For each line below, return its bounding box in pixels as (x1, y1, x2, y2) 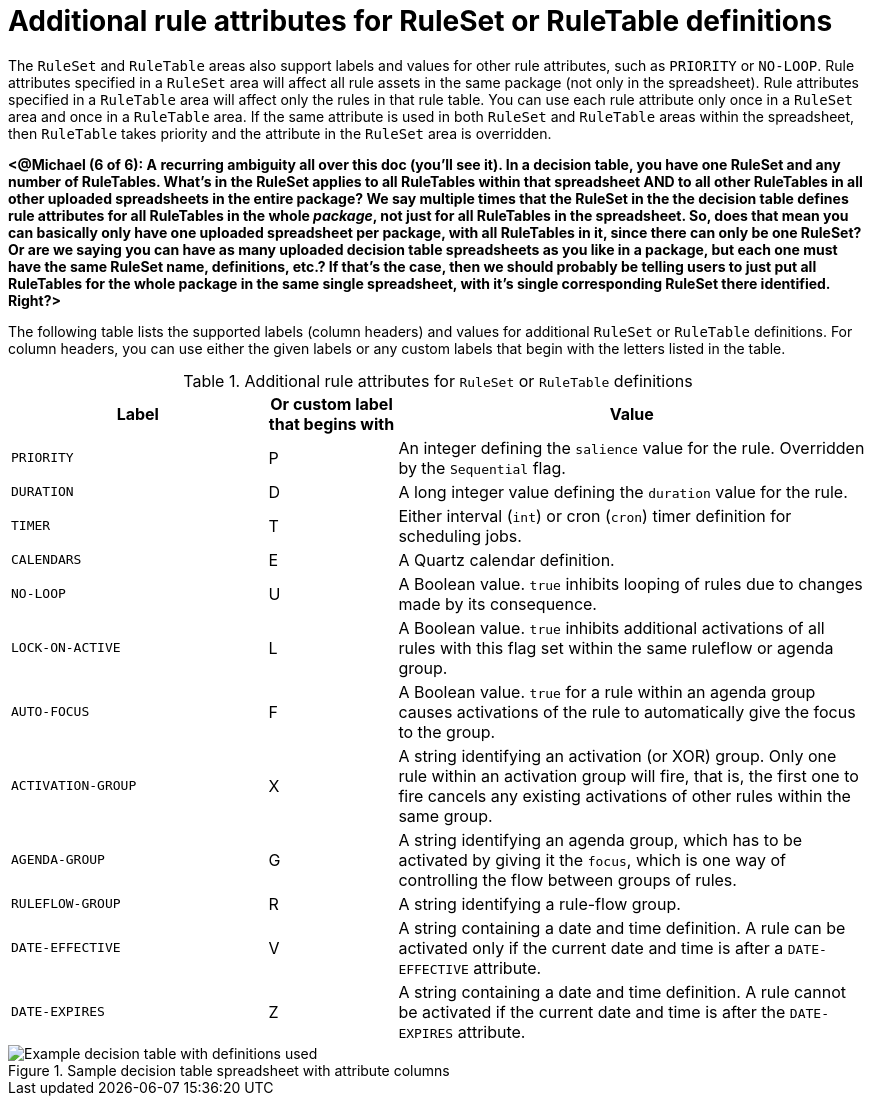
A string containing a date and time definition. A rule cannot (398, 981, 846, 1002)
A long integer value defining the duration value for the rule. (398, 481, 848, 502)
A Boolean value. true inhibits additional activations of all (398, 617, 825, 638)
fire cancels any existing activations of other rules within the (398, 785, 851, 806)
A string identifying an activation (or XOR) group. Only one (398, 745, 837, 766)
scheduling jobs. (398, 525, 522, 546)
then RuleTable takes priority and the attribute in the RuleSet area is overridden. (8, 124, 552, 142)
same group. (398, 805, 493, 826)
